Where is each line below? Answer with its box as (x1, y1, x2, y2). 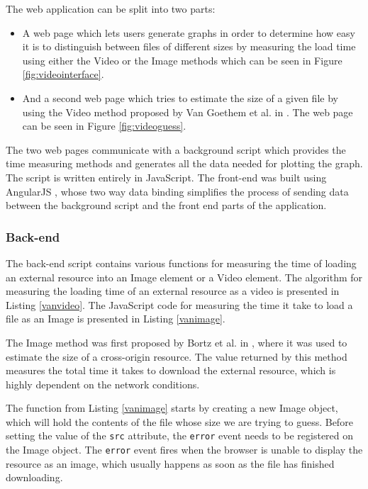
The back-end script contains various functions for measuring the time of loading (6, 255, 357, 270)
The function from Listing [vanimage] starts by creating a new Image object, (6, 400, 338, 415)
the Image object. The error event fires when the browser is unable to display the (6, 442, 363, 457)
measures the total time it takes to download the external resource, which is (6, 363, 336, 378)
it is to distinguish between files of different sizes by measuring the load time (22, 39, 356, 54)
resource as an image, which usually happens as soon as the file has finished (6, 456, 335, 471)
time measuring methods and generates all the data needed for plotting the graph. (6, 156, 363, 171)
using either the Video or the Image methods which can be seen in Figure (22, 52, 342, 67)
